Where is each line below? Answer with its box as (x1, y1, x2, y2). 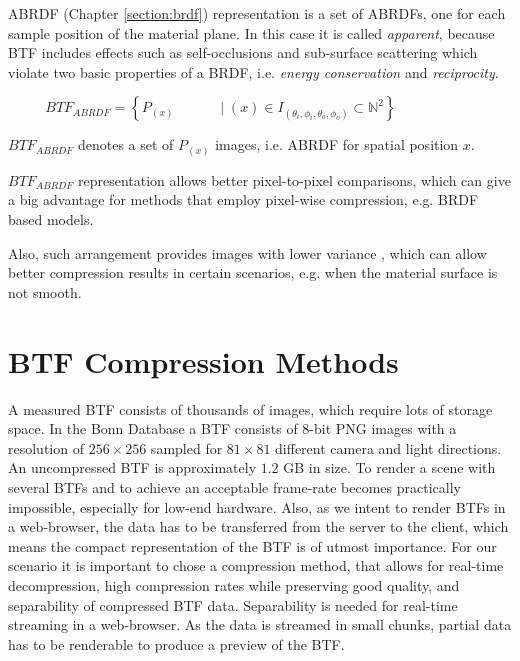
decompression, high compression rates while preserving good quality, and (8, 574, 460, 595)
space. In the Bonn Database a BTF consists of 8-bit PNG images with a (8, 418, 457, 439)
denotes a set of (77, 134, 174, 155)
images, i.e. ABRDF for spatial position (215, 134, 459, 155)
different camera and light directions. (275, 437, 502, 458)
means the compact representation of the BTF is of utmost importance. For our (8, 535, 497, 556)
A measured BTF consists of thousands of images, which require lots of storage (8, 398, 493, 419)
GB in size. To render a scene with (283, 457, 496, 478)
